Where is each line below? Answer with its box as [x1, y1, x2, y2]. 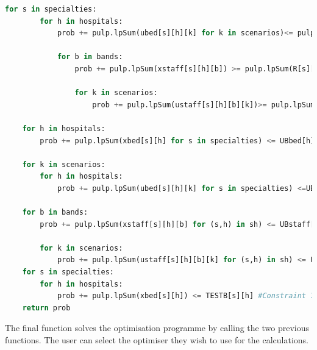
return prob [22, 303, 71, 312]
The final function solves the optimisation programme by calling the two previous [5, 321, 309, 334]
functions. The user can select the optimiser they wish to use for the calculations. [5, 334, 309, 346]
